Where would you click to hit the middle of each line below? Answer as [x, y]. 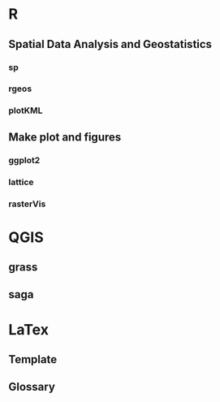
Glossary [32, 387]
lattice [21, 182]
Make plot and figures [65, 137]
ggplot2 [24, 160]
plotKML [26, 110]
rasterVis [27, 204]
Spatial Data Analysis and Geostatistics [110, 44]
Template [33, 359]
